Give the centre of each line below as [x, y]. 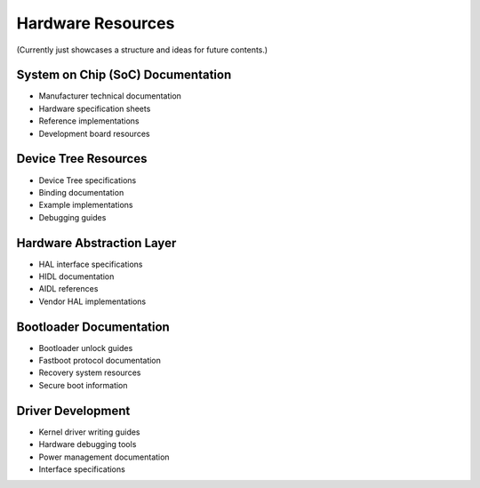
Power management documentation [104, 457]
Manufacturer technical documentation [110, 96]
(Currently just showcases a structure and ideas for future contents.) [142, 50]
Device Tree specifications [88, 180]
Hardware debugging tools [88, 444]
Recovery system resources [90, 372]
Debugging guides [72, 217]
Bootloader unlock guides [86, 348]
